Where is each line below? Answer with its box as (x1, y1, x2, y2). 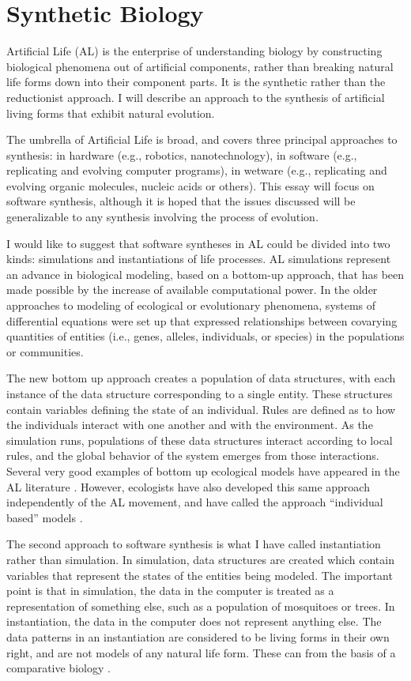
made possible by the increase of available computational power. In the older (6, 281, 378, 298)
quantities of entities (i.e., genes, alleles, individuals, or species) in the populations (6, 328, 405, 344)
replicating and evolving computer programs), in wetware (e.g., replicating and (6, 162, 387, 179)
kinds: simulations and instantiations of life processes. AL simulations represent (6, 250, 391, 267)
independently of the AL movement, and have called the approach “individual (6, 494, 383, 510)
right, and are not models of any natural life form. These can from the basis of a (6, 644, 396, 660)
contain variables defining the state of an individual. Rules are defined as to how (6, 401, 396, 417)
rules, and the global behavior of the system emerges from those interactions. (6, 447, 379, 464)
